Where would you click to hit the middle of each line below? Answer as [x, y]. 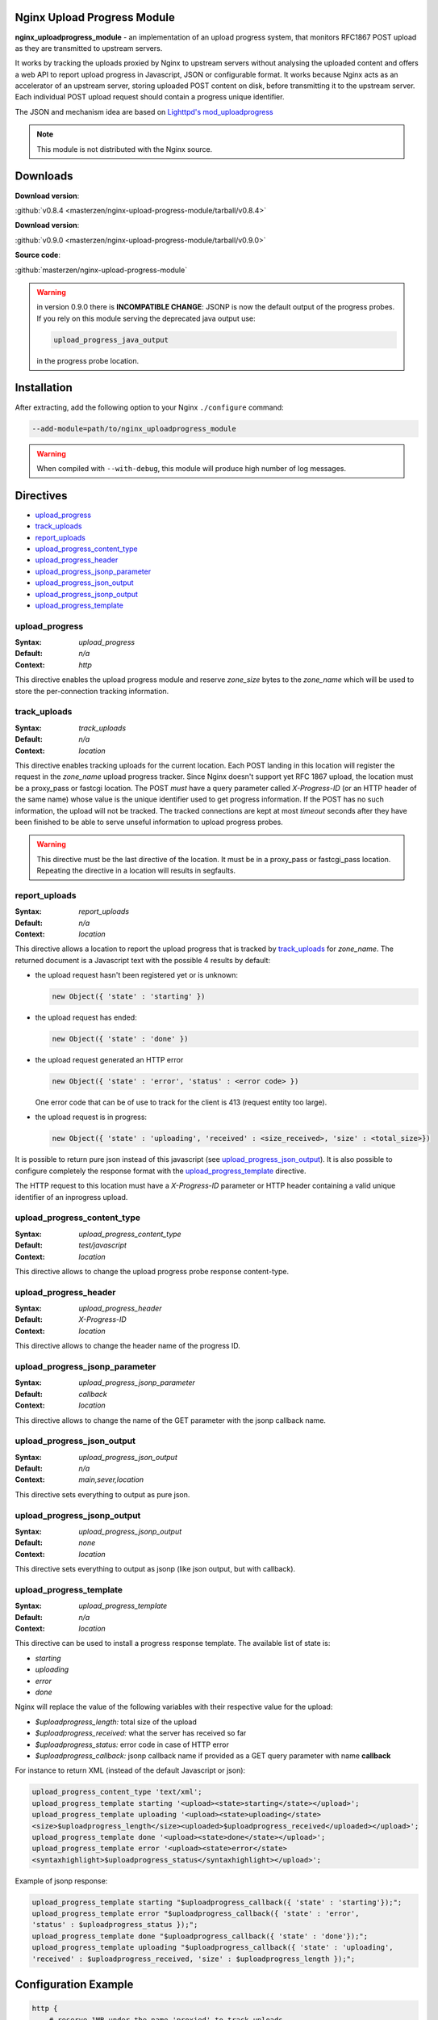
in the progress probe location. [88, 360]
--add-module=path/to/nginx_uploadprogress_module [134, 429]
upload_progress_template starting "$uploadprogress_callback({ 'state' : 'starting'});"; [217, 1902]
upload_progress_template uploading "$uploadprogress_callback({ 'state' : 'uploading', [213, 1948]
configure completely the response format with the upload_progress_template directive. [161, 1171]
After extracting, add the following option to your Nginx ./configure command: [149, 407]
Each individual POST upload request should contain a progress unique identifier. [150, 97]
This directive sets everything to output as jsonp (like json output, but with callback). [155, 1569]
